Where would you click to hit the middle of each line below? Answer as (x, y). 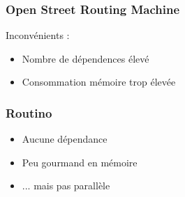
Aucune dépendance (65, 139)
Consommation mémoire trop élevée (99, 82)
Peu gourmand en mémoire (80, 162)
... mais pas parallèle (66, 186)
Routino (29, 112)
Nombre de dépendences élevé (86, 58)
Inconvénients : (38, 35)
